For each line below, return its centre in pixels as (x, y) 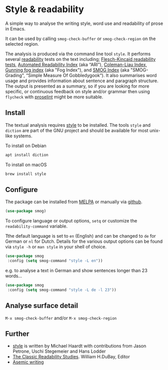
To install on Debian (26, 145)
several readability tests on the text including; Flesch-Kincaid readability (80, 59)
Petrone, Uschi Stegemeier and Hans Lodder (59, 351)
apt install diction (27, 155)
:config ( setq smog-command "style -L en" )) (55, 261)
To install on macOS (26, 164)
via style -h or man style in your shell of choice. (56, 247)
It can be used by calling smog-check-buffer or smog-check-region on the (80, 39)
